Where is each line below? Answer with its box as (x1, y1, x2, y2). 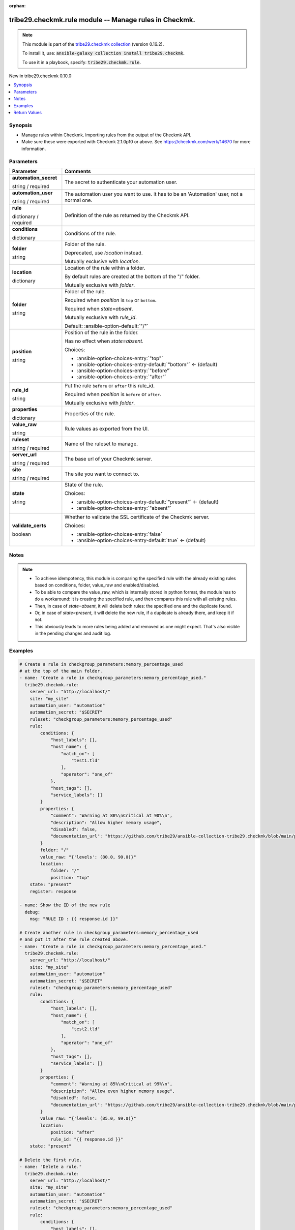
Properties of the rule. (64, 410, 116, 417)
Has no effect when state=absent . (64, 338, 144, 344)
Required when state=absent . (64, 305, 133, 312)
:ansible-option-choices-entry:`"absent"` (77, 504, 172, 511)
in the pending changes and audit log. (34, 630, 112, 637)
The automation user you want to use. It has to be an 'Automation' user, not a (64, 190, 243, 197)
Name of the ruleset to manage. (64, 440, 138, 447)
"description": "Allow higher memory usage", (50, 820, 162, 825)
